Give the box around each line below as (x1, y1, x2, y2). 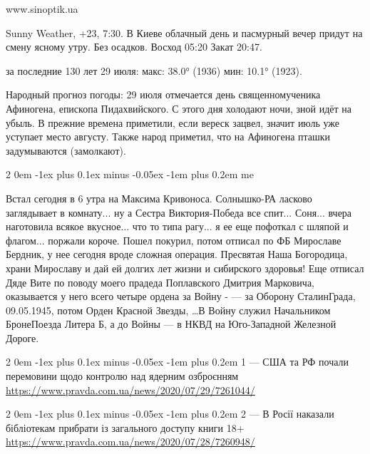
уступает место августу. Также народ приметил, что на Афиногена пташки (6, 129, 331, 144)
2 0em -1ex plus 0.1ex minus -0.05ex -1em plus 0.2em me (6, 167, 254, 182)
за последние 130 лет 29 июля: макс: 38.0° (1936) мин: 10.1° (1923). (6, 63, 302, 78)
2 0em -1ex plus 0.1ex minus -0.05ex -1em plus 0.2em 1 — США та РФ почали (6, 354, 349, 369)
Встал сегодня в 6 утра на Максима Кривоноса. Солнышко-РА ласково (6, 190, 312, 205)
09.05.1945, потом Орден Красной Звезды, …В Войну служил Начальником (6, 302, 331, 317)
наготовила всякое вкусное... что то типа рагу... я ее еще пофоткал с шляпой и (6, 219, 349, 234)
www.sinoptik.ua (6, 1, 78, 16)
